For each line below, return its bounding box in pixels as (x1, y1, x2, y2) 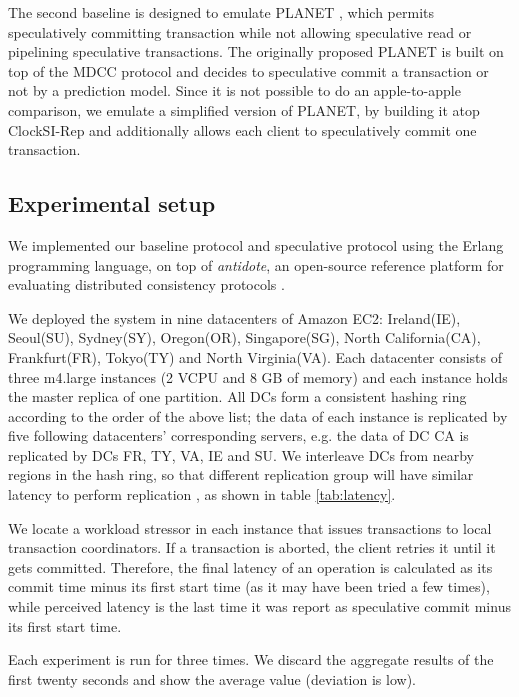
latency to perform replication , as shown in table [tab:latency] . (8, 484, 396, 505)
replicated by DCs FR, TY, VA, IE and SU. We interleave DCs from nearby (8, 444, 474, 465)
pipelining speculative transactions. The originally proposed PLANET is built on (8, 41, 504, 62)
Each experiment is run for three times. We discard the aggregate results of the (8, 649, 494, 670)
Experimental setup (8, 188, 216, 219)
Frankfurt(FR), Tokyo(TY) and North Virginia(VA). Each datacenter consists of (8, 346, 502, 367)
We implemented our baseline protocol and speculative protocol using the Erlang (8, 234, 504, 255)
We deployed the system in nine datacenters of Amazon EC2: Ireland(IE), (8, 307, 461, 328)
